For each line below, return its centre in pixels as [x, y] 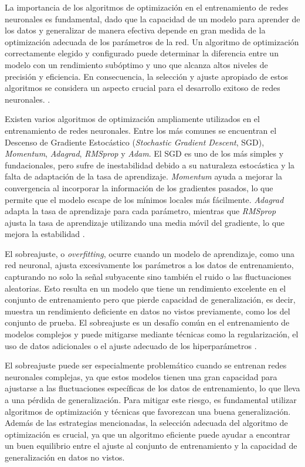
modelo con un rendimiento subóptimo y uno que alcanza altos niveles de [136, 64]
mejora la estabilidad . [45, 234]
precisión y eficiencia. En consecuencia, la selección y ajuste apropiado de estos [146, 76]
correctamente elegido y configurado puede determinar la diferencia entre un [142, 53]
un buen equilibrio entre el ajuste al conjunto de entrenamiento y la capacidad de [151, 446]
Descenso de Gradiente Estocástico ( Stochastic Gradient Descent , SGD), [135, 142]
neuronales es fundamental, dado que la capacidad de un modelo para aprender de [152, 18]
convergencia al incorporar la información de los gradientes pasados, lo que [139, 187]
